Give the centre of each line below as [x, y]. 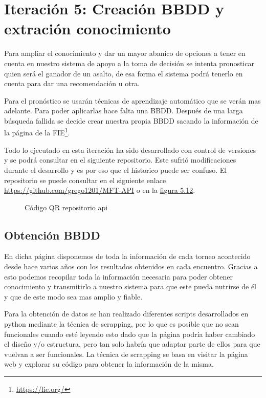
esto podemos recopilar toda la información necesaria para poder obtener [118, 276]
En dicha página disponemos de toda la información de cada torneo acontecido [127, 256]
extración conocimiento [87, 28]
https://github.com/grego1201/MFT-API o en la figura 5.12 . [100, 190]
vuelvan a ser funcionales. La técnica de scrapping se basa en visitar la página [126, 354]
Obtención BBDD [52, 235]
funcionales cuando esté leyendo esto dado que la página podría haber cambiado [130, 334]
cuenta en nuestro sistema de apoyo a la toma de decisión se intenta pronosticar [129, 63]
